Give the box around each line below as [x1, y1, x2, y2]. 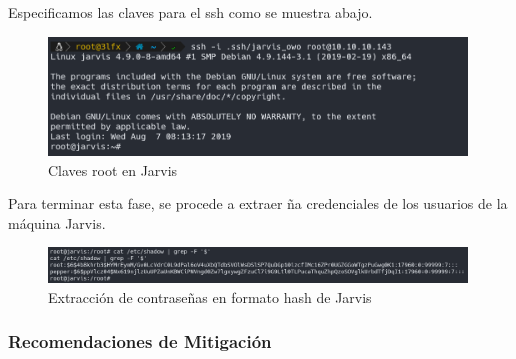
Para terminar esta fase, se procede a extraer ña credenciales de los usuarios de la [8, 193, 508, 214]
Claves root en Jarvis [48, 159, 178, 180]
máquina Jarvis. [8, 212, 106, 233]
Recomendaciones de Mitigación [8, 329, 272, 354]
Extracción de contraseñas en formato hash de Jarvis [48, 286, 372, 307]
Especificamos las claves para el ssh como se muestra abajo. [8, 2, 373, 22]
